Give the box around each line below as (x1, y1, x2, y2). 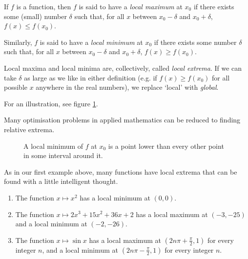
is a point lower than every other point (108, 140, 224, 151)
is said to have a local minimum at (40, 37, 143, 47)
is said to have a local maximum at (79, 1, 183, 11)
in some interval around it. (23, 150, 103, 160)
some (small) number (4, 11, 67, 21)
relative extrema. (4, 124, 55, 134)
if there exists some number (154, 37, 237, 47)
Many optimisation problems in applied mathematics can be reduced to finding (4, 115, 241, 125)
